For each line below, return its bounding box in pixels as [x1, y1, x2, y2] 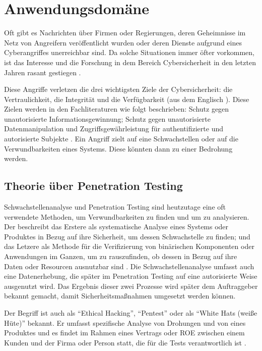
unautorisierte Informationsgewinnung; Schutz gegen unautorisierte [4, 113, 211, 124]
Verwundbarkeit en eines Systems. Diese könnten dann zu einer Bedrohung [4, 143, 233, 154]
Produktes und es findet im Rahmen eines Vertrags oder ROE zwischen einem [4, 327, 245, 338]
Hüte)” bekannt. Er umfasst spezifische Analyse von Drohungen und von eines [4, 317, 246, 328]
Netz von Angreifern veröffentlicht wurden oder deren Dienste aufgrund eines [4, 37, 242, 47]
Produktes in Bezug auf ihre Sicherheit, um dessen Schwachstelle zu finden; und [4, 231, 250, 241]
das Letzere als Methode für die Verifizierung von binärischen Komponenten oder [4, 241, 254, 252]
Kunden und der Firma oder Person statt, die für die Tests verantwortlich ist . [4, 337, 246, 347]
